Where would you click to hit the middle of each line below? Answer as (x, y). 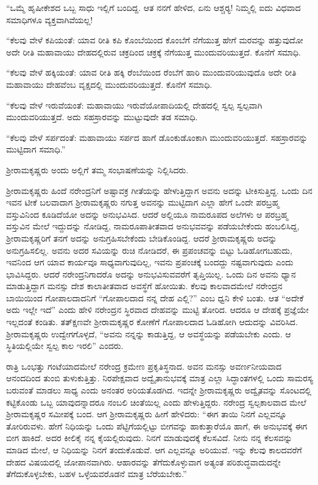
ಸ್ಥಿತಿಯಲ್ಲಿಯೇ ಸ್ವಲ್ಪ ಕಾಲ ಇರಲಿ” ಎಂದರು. (65, 346)
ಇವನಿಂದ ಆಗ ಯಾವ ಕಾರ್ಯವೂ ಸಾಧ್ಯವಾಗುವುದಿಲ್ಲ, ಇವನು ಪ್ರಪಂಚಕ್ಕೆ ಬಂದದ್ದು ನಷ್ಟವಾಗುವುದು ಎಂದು (150, 262)
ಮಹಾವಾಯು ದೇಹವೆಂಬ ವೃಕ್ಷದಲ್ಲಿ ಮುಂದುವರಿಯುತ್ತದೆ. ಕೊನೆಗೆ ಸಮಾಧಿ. (109, 84)
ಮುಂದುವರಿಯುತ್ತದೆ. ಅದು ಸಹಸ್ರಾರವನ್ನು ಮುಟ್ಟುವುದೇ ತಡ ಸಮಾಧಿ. (102, 117)
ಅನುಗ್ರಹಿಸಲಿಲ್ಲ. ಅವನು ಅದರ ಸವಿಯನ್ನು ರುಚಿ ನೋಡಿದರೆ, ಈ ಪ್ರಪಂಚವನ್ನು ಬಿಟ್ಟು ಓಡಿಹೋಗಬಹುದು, (149, 250)
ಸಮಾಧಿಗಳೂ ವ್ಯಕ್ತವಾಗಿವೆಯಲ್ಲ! (50, 19)
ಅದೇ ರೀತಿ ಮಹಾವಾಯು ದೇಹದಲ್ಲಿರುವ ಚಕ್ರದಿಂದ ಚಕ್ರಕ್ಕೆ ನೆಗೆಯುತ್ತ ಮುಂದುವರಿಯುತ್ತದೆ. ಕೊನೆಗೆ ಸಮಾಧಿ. (154, 52)
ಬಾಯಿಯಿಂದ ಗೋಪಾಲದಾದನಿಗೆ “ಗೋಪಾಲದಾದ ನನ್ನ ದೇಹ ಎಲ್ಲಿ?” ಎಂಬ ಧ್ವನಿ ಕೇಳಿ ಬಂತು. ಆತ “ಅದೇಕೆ (155, 297)
